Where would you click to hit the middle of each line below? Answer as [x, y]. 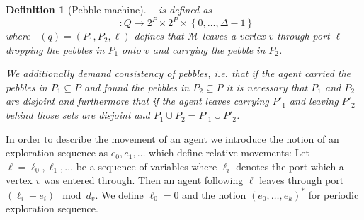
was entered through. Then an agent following [143, 180]
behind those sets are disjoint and [78, 115]
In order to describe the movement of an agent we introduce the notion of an [172, 138]
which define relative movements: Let [229, 152]
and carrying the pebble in [209, 49]
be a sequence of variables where [147, 166]
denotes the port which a [290, 166]
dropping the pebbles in [55, 49]
